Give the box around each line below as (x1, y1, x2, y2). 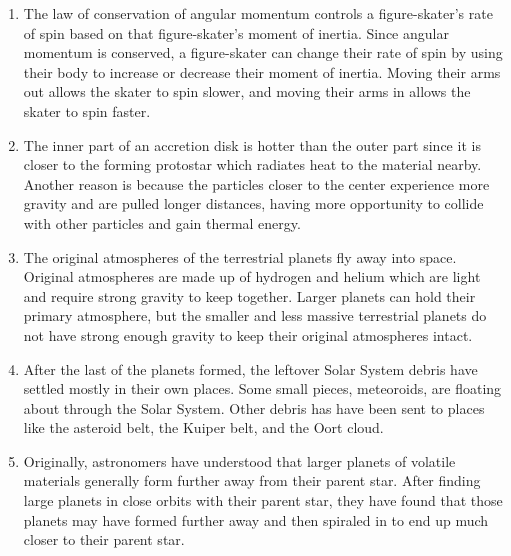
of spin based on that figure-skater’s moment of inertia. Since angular (23, 22, 449, 43)
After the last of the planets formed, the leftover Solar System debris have (23, 358, 478, 379)
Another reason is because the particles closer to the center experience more (23, 173, 490, 194)
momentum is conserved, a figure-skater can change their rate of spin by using (23, 42, 503, 63)
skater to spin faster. (23, 100, 151, 121)
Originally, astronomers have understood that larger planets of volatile (23, 450, 456, 471)
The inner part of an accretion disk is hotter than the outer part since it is (23, 134, 481, 155)
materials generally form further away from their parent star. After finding (23, 470, 481, 491)
